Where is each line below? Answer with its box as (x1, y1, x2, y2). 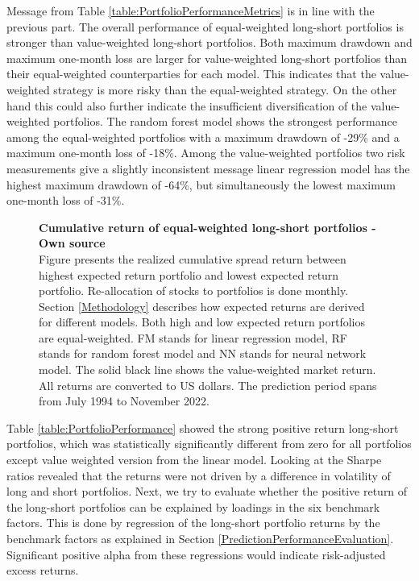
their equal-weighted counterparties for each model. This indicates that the (6, 65, 376, 82)
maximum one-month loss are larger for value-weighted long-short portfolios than (6, 49, 408, 66)
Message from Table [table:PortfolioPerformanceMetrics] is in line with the (6, 2, 375, 19)
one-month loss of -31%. (6, 192, 125, 209)
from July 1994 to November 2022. (39, 392, 209, 409)
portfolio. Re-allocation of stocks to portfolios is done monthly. (39, 282, 349, 299)
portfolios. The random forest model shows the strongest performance (53, 113, 397, 130)
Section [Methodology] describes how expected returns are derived (39, 297, 365, 314)
